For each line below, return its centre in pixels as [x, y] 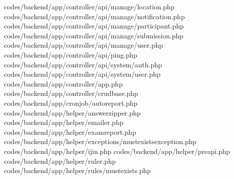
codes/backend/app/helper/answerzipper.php [72, 112]
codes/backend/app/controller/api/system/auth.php [83, 64]
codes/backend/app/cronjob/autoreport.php [71, 103]
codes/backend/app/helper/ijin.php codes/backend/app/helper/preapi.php [117, 151]
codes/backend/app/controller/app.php [63, 83]
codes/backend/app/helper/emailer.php [64, 122]
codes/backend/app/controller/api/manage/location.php [89, 6]
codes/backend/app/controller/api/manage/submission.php [94, 35]
